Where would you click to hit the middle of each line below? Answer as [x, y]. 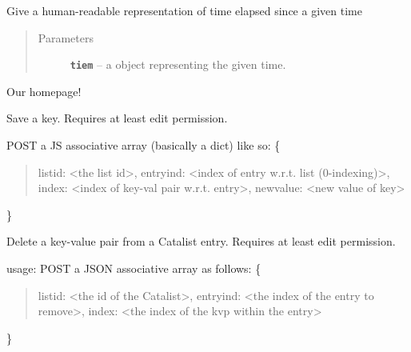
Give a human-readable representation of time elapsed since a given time [184, 10]
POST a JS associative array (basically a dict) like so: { [144, 145]
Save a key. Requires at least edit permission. [117, 118]
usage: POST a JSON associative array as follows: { [134, 268]
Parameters [66, 37]
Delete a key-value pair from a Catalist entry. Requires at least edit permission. [201, 241]
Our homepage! [44, 91]
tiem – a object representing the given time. [178, 64]
